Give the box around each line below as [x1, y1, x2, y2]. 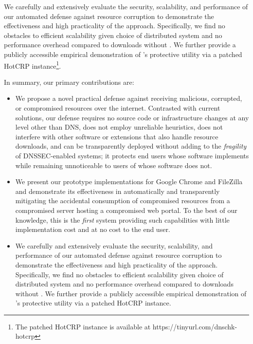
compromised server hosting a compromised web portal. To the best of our [15, 205, 237, 215]
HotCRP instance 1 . [4, 59, 61, 71]
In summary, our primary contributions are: [4, 76, 134, 87]
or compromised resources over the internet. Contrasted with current [15, 103, 220, 113]
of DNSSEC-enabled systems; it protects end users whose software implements [15, 150, 249, 160]
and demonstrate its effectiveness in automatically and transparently [15, 186, 220, 196]
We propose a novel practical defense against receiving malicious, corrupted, [15, 93, 242, 103]
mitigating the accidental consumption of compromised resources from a [15, 195, 230, 206]
